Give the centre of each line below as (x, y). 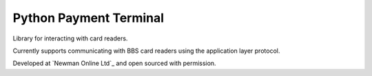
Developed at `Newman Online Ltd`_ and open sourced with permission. (114, 63)
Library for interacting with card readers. (70, 38)
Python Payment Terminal (89, 18)
